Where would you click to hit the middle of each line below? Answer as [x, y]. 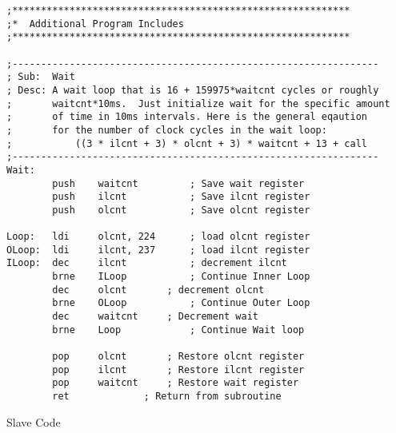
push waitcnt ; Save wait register [178, 183]
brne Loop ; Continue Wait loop [178, 330]
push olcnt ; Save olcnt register [181, 210]
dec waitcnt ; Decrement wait [155, 317]
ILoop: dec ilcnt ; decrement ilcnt [147, 263]
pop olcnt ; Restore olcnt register [178, 357]
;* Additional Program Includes [95, 24]
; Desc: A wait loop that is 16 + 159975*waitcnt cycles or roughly [193, 90]
